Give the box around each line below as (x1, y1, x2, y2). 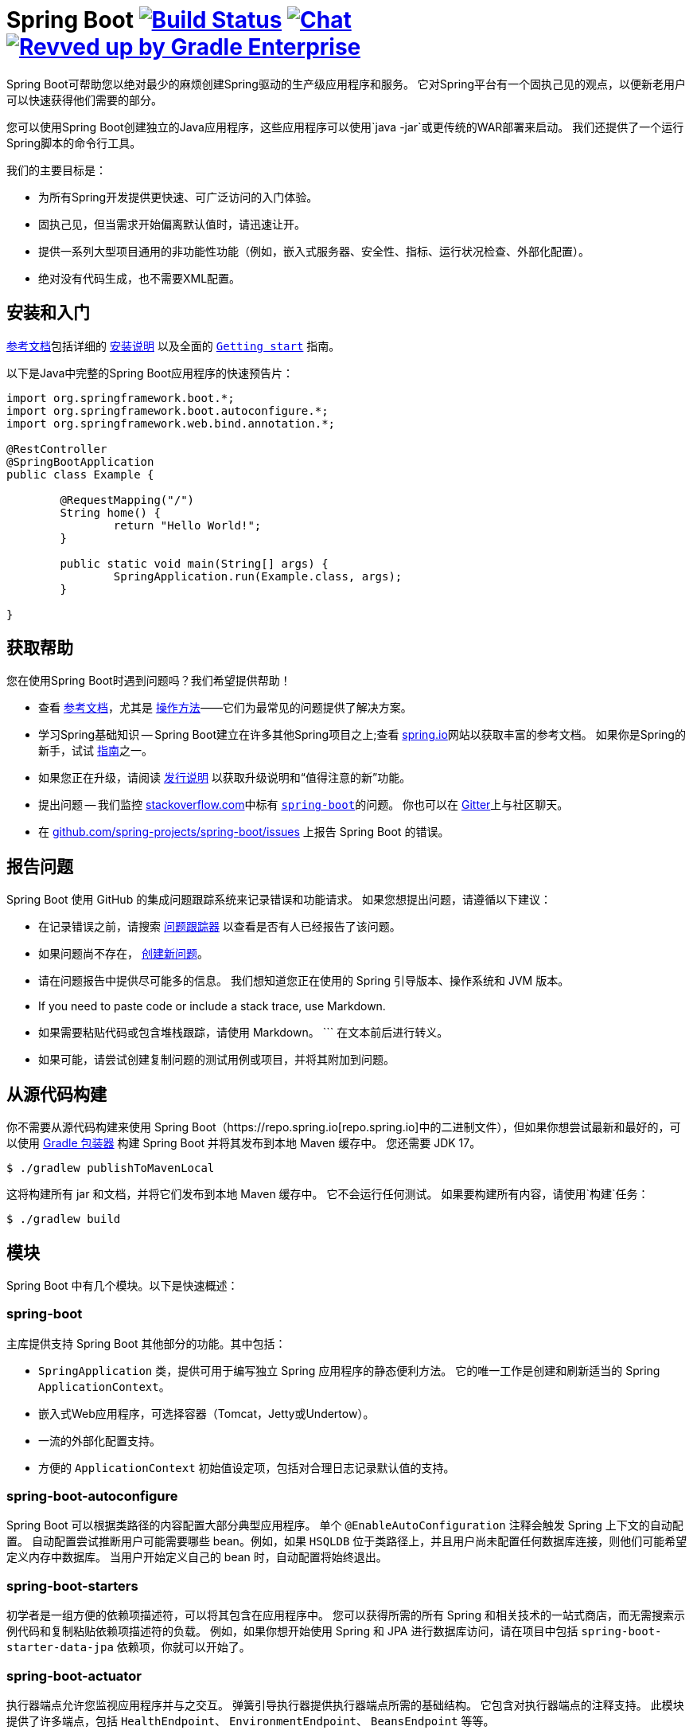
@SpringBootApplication (6, 455, 154, 468)
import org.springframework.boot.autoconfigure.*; (6, 404, 329, 417)
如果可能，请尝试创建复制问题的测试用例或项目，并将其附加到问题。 (38, 1053, 395, 1067)
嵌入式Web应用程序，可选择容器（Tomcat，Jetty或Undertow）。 (38, 1406, 375, 1420)
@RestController (6, 442, 107, 455)
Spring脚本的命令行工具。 (6, 135, 142, 150)
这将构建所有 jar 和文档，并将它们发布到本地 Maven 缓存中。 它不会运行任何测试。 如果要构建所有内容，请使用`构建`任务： (6, 1187, 649, 1201)
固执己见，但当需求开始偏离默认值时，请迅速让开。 (38, 217, 306, 231)
